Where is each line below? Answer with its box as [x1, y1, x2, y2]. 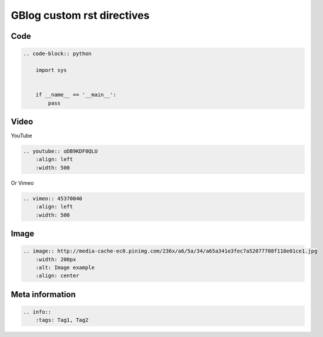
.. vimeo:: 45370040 [23, 195, 82, 202]
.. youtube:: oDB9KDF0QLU [23, 147, 98, 154]
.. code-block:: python [23, 50, 92, 57]
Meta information [11, 289, 76, 299]
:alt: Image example [35, 264, 95, 271]
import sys [35, 66, 67, 73]
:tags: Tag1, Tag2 [35, 317, 89, 323]
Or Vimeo [11, 179, 34, 186]
